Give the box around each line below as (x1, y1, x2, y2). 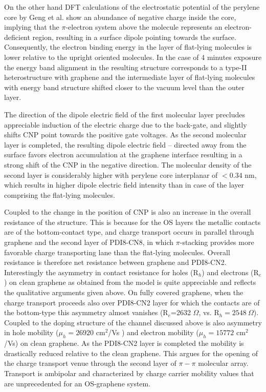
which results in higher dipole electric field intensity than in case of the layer (4, 179, 245, 190)
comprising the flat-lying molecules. (4, 189, 115, 200)
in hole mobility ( (4, 327, 59, 338)
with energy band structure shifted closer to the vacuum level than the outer (4, 81, 245, 92)
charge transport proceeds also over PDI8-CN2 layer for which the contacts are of (4, 297, 260, 307)
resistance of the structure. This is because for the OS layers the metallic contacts (4, 216, 261, 227)
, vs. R (198, 307, 219, 318)
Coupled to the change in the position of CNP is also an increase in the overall (4, 207, 251, 217)
